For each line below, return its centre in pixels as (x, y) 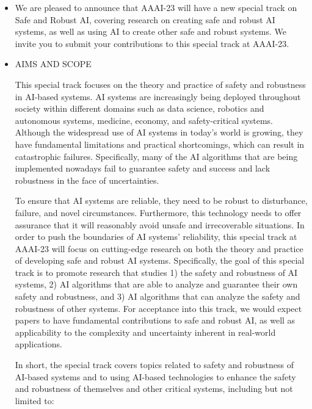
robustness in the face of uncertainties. (87, 180)
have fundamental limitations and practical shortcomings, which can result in (160, 144)
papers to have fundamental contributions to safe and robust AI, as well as (155, 320)
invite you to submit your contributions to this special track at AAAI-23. (152, 43)
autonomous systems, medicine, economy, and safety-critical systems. (144, 120)
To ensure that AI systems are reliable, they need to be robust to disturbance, (161, 201)
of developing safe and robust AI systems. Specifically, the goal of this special (160, 260)
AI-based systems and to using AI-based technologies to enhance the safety (155, 376)
